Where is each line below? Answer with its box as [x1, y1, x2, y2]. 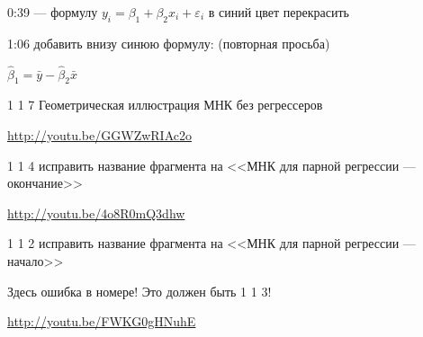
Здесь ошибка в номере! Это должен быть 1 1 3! [7, 281, 272, 300]
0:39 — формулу [7, 3, 98, 21]
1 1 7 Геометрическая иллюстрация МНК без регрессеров [7, 95, 323, 114]
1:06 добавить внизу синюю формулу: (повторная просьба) [7, 33, 330, 52]
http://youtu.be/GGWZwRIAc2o [7, 126, 192, 144]
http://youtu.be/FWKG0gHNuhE [7, 312, 196, 331]
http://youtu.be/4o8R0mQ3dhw [7, 203, 185, 222]
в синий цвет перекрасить [208, 3, 350, 21]
